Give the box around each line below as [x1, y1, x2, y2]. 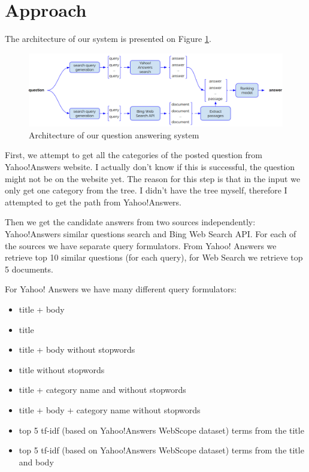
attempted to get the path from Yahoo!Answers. [5, 195, 182, 208]
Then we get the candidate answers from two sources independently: [5, 216, 256, 228]
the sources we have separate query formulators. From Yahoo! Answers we [5, 239, 277, 252]
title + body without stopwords [19, 343, 135, 356]
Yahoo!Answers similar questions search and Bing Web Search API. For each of [5, 228, 296, 240]
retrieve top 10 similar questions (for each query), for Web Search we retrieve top [5, 251, 303, 264]
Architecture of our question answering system [29, 128, 199, 141]
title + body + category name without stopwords [19, 403, 201, 416]
